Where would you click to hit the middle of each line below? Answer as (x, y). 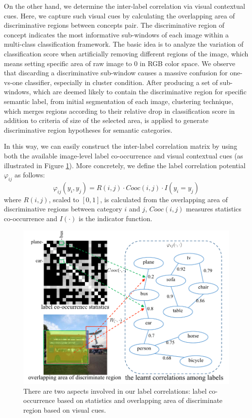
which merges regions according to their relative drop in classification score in (119, 111)
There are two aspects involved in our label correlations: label (115, 391)
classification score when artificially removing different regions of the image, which (126, 53)
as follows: (30, 175)
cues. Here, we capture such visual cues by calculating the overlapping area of (119, 15)
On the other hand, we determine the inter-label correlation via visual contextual (125, 6)
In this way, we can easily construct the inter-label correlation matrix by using (121, 146)
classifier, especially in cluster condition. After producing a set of (121, 82)
